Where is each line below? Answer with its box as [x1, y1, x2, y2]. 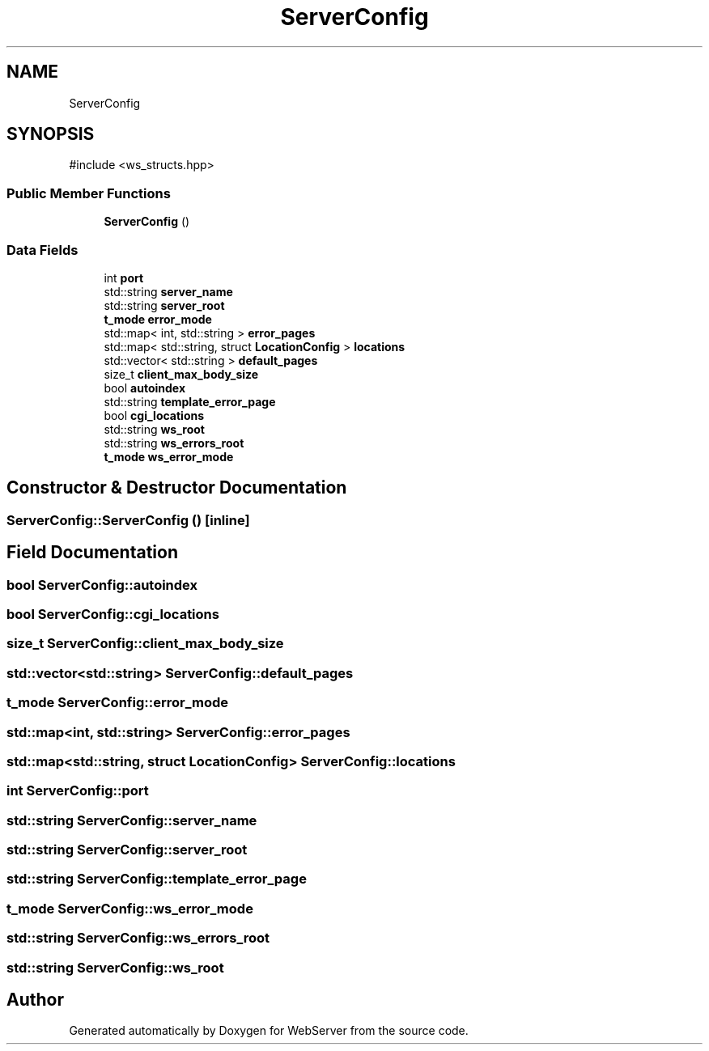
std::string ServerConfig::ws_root [6, 959, 224, 976]
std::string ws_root [104, 422, 205, 436]
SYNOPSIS [6, 124, 95, 145]
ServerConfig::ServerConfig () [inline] [6, 511, 250, 528]
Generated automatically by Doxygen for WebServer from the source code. [69, 1023, 469, 1038]
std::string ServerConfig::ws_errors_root [6, 930, 270, 947]
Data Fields [6, 241, 79, 258]
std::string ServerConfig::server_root [6, 841, 248, 858]
